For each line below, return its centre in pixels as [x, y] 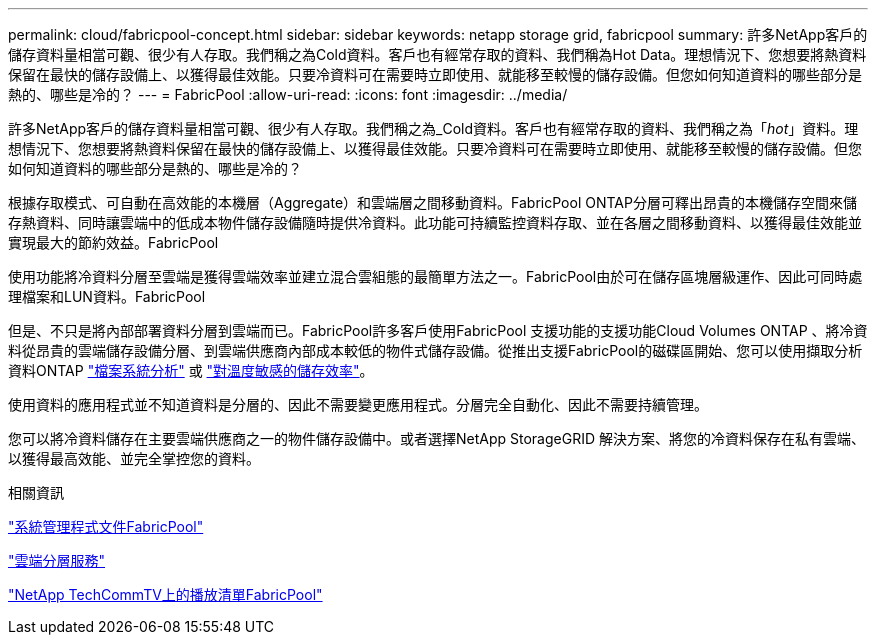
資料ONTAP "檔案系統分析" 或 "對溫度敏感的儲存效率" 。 [191, 370]
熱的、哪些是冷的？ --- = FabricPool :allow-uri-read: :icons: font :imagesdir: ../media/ [288, 94]
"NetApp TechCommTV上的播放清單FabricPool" [165, 594]
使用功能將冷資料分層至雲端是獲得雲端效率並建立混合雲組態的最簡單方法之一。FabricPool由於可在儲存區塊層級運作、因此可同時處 [435, 276]
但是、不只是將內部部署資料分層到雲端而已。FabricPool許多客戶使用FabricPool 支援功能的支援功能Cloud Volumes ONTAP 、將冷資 [438, 330]
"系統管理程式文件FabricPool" [106, 526]
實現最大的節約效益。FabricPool [113, 242]
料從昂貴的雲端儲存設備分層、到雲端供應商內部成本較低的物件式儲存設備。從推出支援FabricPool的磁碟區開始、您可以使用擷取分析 [435, 350]
